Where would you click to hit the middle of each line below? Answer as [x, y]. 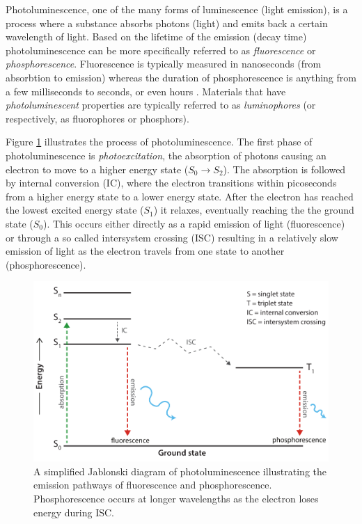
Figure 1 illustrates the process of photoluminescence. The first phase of [159, 142]
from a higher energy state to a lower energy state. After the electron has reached [180, 196]
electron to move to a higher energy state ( [97, 169]
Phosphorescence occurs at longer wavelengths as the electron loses [176, 499]
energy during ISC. [74, 512]
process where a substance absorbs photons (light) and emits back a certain [167, 23]
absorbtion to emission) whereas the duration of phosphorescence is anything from [181, 77]
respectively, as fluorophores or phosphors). [97, 118]
